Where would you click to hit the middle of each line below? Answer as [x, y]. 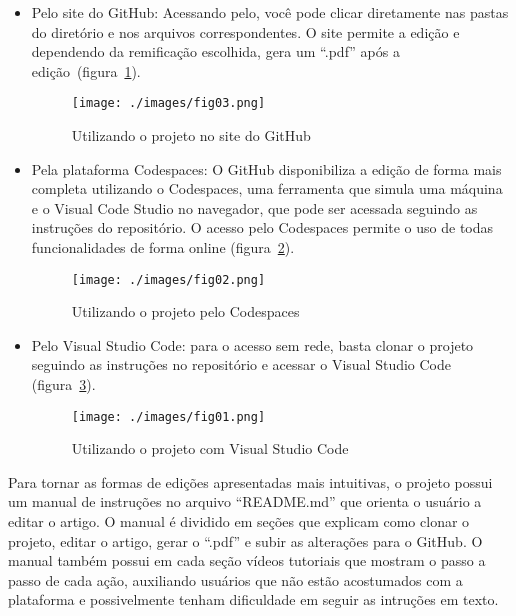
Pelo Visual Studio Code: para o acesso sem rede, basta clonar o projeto [252, 344]
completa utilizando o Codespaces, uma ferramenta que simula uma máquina [267, 188]
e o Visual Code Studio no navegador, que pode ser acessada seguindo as [254, 207]
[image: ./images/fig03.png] [168, 103]
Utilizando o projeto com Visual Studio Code [210, 448]
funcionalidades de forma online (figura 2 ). [163, 247]
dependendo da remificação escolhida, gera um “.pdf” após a [215, 51]
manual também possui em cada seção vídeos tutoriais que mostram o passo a [247, 560]
